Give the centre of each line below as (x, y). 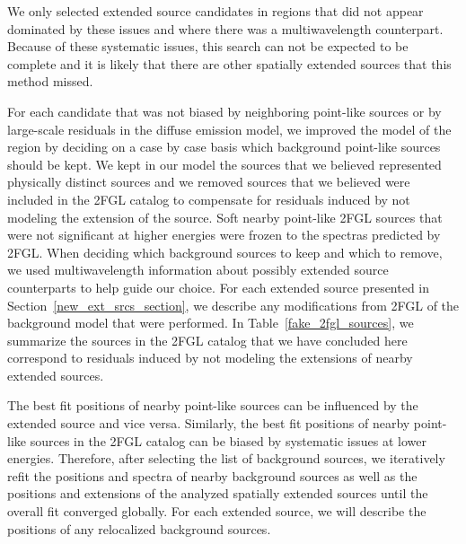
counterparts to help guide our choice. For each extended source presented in (219, 287)
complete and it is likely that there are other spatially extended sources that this (229, 63)
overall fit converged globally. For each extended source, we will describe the (217, 511)
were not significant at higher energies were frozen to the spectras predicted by (224, 235)
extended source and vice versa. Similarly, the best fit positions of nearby (209, 423)
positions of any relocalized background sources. (139, 528)
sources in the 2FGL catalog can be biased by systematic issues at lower (228, 440)
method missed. (50, 81)
